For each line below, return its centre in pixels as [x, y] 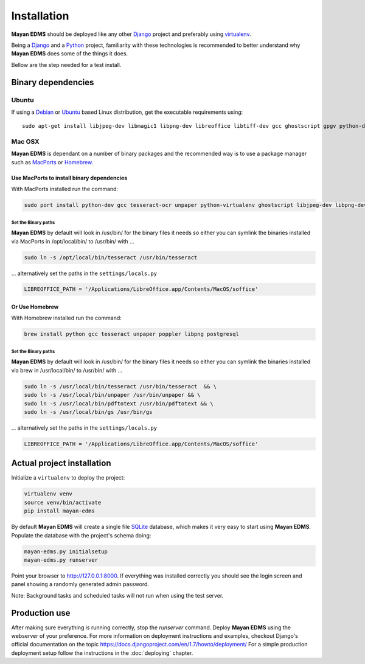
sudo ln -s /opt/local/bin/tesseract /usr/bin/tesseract [111, 257]
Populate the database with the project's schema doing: [81, 535]
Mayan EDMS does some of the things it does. [70, 54]
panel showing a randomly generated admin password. [80, 584]
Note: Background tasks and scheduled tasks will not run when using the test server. [117, 595]
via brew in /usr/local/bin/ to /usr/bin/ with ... [67, 370]
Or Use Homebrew [35, 307]
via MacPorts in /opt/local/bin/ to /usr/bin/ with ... [73, 241]
